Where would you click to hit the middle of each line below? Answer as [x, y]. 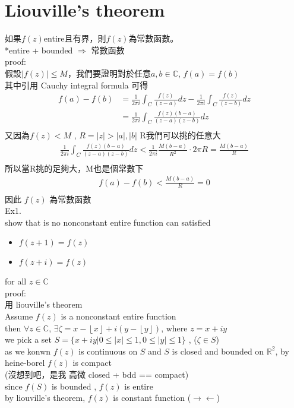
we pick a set [28, 339]
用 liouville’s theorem [44, 304]
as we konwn [28, 351]
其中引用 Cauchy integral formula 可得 [77, 85]
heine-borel [25, 363]
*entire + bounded [39, 50]
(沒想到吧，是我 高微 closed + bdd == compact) [97, 374]
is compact [92, 363]
